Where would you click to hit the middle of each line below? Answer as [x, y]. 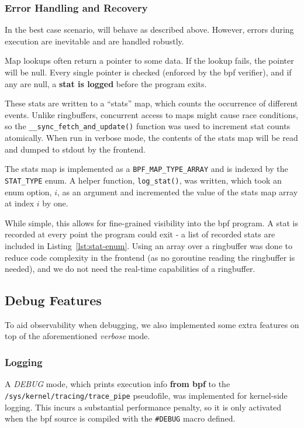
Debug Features [53, 300]
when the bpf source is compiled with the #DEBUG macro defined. [120, 418]
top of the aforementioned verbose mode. [77, 336]
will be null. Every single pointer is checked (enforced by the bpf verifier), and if [148, 72]
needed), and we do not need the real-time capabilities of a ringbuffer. [130, 269]
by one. [55, 203]
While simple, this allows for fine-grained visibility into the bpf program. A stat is [151, 222]
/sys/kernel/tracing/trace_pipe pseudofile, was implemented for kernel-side [146, 395]
